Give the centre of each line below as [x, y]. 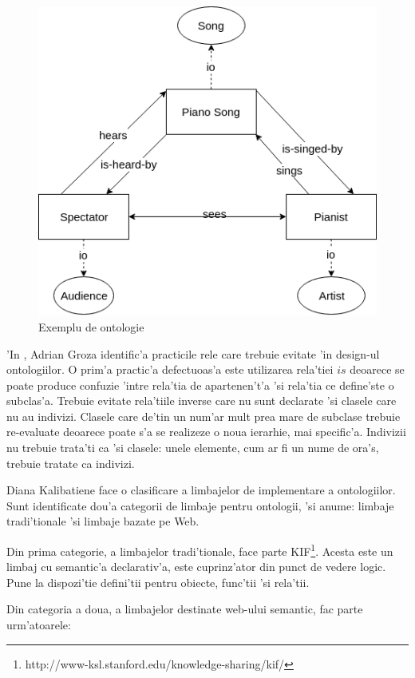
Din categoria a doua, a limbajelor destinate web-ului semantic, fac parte [185, 609]
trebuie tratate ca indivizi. [71, 463]
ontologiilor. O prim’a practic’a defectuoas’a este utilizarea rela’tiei [170, 369]
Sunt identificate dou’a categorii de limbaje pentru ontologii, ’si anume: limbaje [200, 505]
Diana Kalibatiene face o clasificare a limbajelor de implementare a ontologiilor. [201, 490]
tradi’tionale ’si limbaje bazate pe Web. [103, 521]
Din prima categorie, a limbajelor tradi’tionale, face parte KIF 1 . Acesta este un [200, 550]
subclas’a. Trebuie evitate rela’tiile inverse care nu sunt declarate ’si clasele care [202, 400]
